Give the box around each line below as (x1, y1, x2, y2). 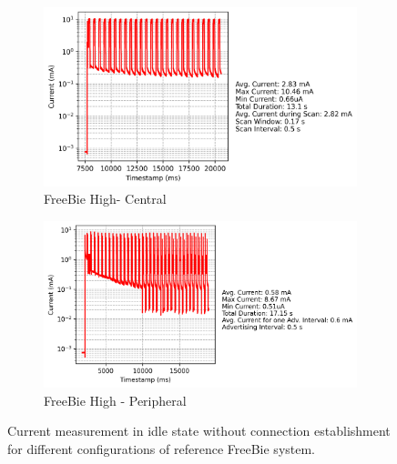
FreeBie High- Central (44, 189, 167, 208)
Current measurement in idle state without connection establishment (7, 421, 391, 440)
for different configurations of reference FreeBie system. (7, 439, 316, 458)
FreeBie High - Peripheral (44, 390, 187, 409)
